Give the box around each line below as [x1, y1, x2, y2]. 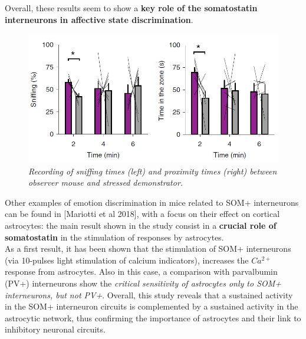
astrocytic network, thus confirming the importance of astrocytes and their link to [5, 311, 301, 324]
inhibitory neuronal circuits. [5, 323, 106, 335]
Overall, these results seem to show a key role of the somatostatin [5, 2, 258, 14]
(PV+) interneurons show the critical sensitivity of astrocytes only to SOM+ [5, 277, 282, 289]
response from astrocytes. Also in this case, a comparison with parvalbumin [5, 265, 278, 278]
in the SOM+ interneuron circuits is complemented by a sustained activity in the [5, 300, 298, 312]
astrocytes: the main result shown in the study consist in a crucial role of [5, 219, 277, 231]
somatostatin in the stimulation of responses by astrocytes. [5, 231, 224, 243]
